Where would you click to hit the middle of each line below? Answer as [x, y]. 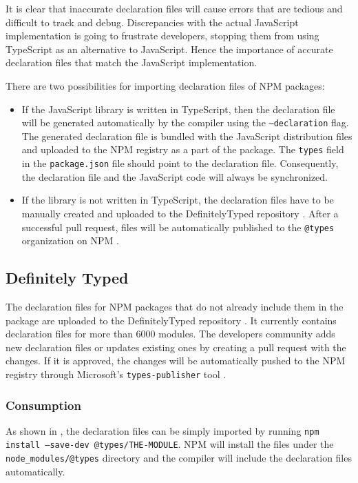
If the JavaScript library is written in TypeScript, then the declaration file [178, 109]
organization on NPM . [70, 240]
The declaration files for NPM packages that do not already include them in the [175, 306]
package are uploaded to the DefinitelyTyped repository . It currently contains [171, 320]
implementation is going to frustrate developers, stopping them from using [162, 36]
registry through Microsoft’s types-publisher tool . [116, 374]
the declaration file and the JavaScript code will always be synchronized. [175, 176]
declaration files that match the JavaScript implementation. [131, 62]
